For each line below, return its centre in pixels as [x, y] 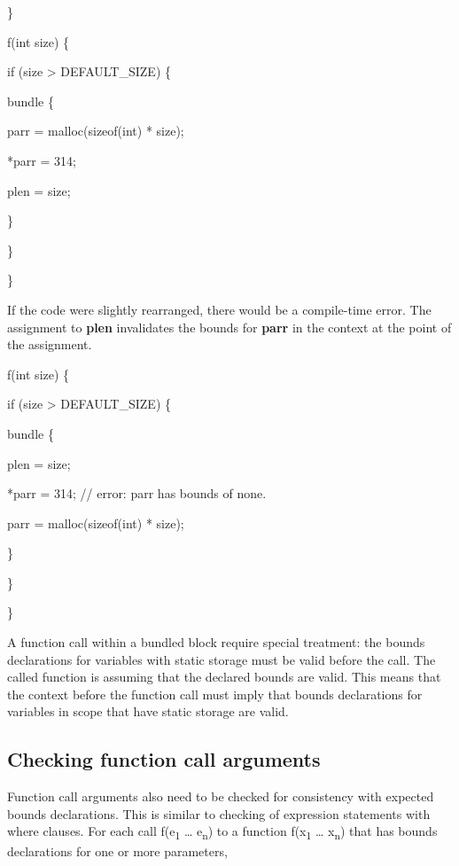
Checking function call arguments [164, 759]
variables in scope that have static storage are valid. [148, 711]
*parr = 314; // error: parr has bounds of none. [137, 493]
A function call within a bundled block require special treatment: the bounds [216, 642]
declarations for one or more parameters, [117, 850]
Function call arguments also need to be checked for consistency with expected [221, 796]
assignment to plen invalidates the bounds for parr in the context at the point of [229, 327]
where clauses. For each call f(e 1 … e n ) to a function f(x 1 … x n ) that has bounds [222, 832]
